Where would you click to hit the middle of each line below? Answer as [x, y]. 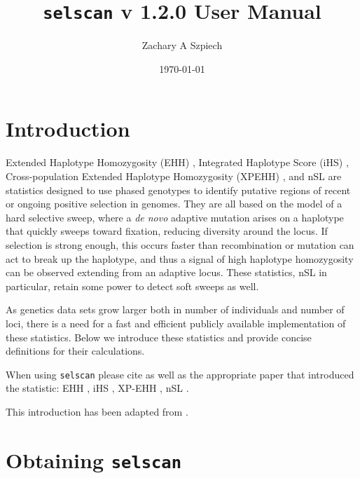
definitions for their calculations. [75, 351]
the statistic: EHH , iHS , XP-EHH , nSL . [97, 388]
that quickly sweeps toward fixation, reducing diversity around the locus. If [167, 231]
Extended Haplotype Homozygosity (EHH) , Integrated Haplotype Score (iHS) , [177, 162]
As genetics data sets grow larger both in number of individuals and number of [175, 309]
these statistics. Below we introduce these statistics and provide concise [159, 337]
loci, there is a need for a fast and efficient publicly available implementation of [176, 323]
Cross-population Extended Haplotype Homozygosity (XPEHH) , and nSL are [174, 176]
